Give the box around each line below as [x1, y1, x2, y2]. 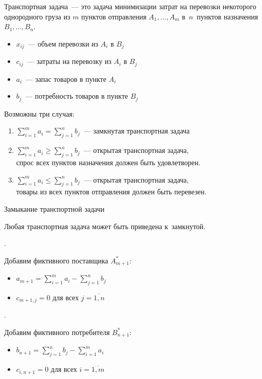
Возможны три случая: [4, 108, 75, 119]
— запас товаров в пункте [26, 73, 107, 84]
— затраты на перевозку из [27, 56, 112, 66]
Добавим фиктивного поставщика [4, 255, 108, 265]
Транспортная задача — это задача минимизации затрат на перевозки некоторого [4, 1, 256, 11]
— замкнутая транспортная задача [83, 125, 190, 136]
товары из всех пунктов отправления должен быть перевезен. [16, 186, 207, 197]
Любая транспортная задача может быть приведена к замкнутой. [4, 220, 206, 231]
